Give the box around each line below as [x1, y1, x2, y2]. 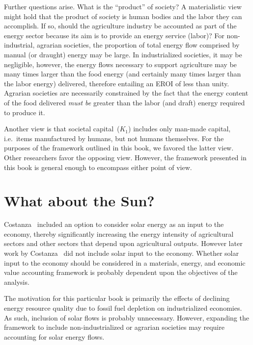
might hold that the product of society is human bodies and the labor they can [4, 11, 242, 21]
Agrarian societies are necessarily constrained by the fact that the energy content [4, 88, 249, 98]
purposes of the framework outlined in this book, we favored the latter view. [4, 143, 234, 153]
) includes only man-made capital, [128, 123, 231, 134]
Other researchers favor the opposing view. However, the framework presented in [4, 152, 247, 162]
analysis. [4, 276, 29, 287]
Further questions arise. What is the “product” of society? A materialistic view [4, 1, 242, 11]
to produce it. [4, 107, 45, 117]
